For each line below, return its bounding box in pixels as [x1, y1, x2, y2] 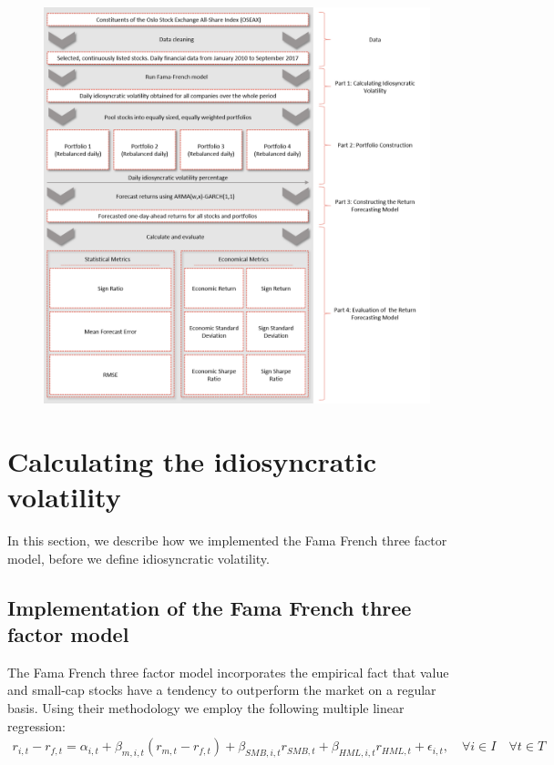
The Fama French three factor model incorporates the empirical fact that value [7, 662, 449, 681]
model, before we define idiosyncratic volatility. [7, 548, 270, 567]
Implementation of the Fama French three [7, 593, 412, 621]
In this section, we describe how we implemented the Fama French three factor [7, 530, 447, 549]
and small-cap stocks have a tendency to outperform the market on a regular [7, 680, 436, 699]
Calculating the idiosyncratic [7, 442, 377, 479]
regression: [7, 716, 67, 735]
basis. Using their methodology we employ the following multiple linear [7, 698, 405, 717]
